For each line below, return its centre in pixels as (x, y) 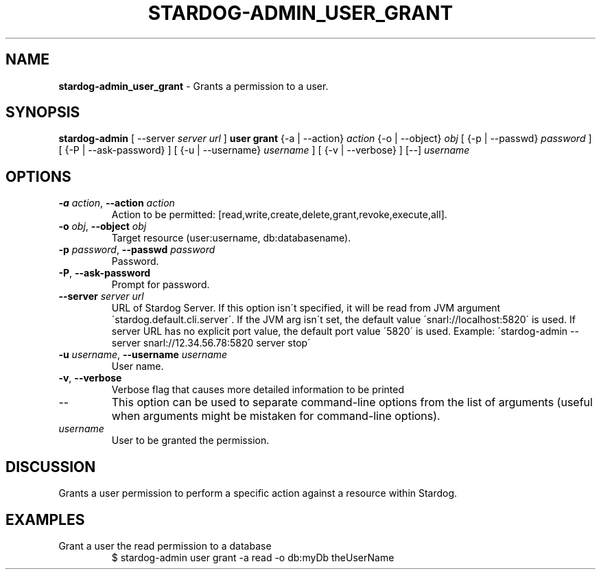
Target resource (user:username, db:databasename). (231, 238)
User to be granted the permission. (190, 441)
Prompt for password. (161, 285)
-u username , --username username (143, 355)
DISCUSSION (51, 467)
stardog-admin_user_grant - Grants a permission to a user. (193, 86)
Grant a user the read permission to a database (165, 545)
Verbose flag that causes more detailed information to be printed (258, 390)
